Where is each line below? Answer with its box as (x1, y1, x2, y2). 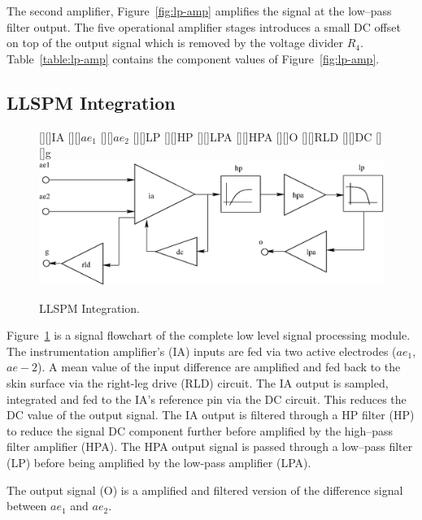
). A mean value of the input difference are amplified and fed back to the (37, 358, 401, 375)
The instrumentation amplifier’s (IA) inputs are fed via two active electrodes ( (7, 342, 397, 359)
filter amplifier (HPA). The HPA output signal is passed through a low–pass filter (7, 438, 413, 455)
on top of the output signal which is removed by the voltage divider (7, 34, 344, 51)
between (7, 497, 47, 514)
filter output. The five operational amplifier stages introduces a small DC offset (7, 18, 401, 35)
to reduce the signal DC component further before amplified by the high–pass (7, 422, 394, 439)
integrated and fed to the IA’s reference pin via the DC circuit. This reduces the (7, 390, 407, 407)
